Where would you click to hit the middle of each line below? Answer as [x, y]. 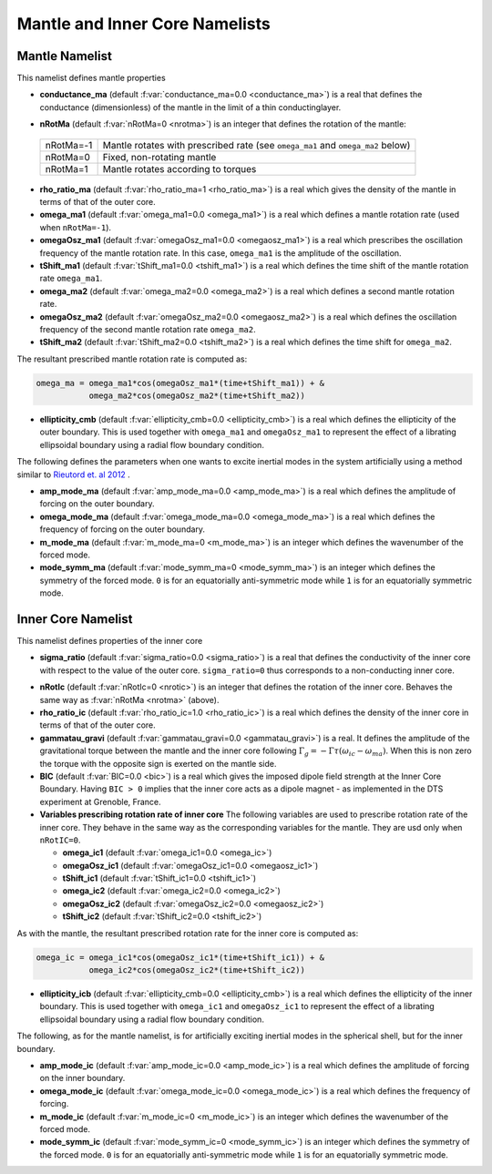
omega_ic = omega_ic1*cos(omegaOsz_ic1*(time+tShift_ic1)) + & [180, 957]
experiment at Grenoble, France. [100, 801]
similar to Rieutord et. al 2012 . [74, 475]
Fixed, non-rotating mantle [159, 157]
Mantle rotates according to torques [179, 168]
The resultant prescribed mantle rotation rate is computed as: [132, 359]
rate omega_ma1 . [71, 279]
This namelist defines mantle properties [91, 78]
